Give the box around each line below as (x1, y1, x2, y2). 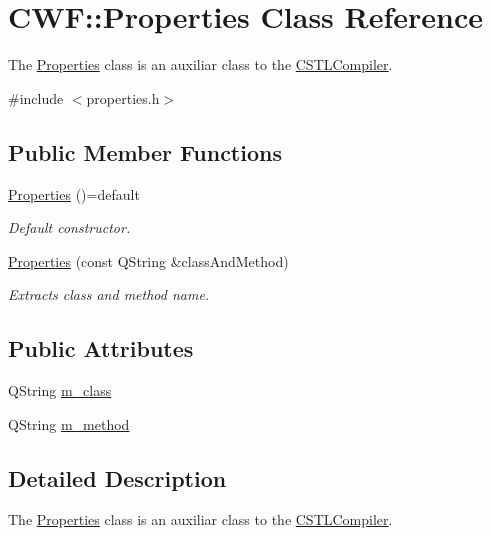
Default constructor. (8, 217, 131, 238)
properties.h (86, 87, 160, 108)
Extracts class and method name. (8, 284, 210, 305)
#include (8, 87, 64, 108)
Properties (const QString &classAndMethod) (8, 250, 289, 271)
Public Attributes (8, 333, 194, 364)
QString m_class (8, 380, 112, 401)
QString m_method (8, 413, 130, 434)
